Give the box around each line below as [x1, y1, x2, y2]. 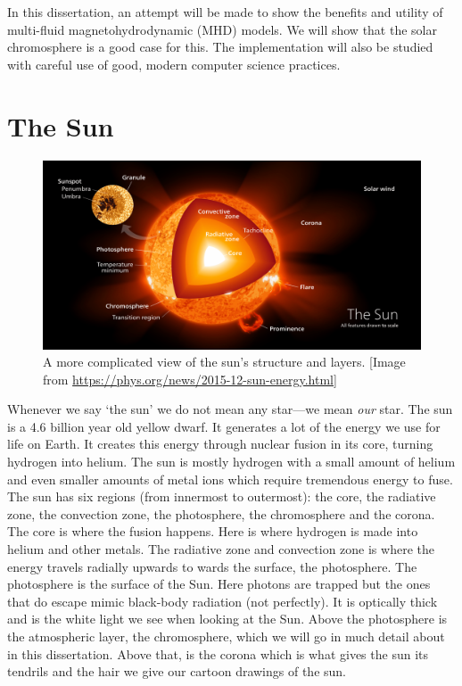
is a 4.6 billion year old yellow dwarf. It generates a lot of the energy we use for [7, 417, 441, 435]
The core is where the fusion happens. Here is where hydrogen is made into [7, 522, 418, 541]
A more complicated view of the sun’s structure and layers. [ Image [43, 352, 406, 371]
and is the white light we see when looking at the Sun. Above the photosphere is [7, 609, 448, 628]
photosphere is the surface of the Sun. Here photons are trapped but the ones [7, 574, 431, 593]
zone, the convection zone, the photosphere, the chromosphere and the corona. [7, 504, 435, 523]
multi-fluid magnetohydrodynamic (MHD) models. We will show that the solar [7, 20, 437, 38]
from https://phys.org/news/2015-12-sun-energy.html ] [43, 369, 337, 388]
